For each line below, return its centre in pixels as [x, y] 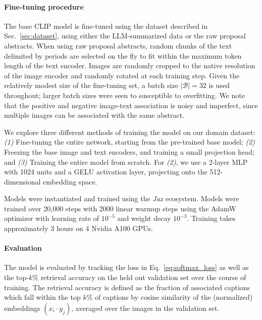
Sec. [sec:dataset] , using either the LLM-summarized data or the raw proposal [125, 36]
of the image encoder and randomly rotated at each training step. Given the [122, 75]
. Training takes [211, 218]
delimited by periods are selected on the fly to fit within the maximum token [123, 55]
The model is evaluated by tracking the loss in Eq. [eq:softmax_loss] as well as [126, 267]
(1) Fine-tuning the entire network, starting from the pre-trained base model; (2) [130, 142]
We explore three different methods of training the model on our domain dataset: [130, 132]
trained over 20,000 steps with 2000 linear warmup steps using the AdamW [120, 208]
